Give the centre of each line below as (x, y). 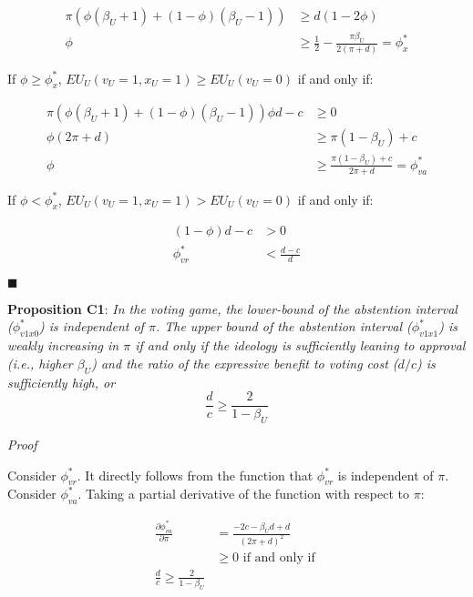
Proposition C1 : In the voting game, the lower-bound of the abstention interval (232, 308)
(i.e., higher (40, 363)
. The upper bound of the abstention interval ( (283, 326)
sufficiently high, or (62, 382)
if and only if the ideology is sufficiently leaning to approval (300, 345)
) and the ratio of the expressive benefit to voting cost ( (245, 363)
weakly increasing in (63, 345)
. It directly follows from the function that (195, 475)
